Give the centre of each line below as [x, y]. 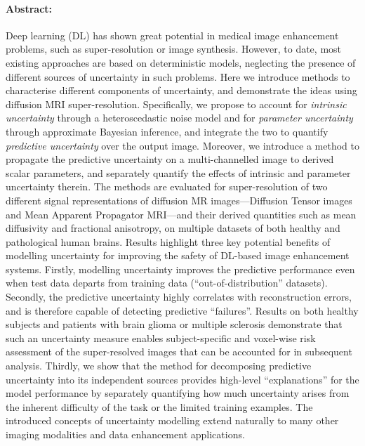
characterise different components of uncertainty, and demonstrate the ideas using [181, 90]
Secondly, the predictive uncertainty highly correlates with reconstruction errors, [179, 297]
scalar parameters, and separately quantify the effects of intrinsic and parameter [178, 172]
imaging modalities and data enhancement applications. [125, 434]
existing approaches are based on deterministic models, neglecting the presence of [181, 62]
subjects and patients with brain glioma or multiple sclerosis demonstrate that [174, 324]
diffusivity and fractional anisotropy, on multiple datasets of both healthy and [173, 228]
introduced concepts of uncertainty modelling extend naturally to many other [172, 420]
